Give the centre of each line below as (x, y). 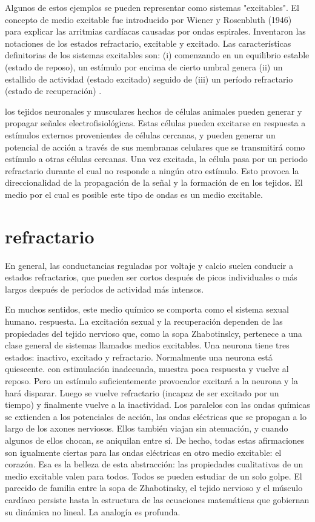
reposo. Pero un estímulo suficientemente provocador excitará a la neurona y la (152, 380)
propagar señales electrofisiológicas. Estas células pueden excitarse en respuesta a (155, 123)
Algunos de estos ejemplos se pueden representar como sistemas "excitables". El (152, 7)
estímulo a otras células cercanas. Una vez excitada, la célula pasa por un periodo (156, 159)
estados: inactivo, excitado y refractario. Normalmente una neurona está (139, 357)
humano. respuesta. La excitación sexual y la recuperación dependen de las (144, 321)
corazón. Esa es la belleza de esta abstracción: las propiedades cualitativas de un (154, 464)
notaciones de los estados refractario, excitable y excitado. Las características (148, 43)
